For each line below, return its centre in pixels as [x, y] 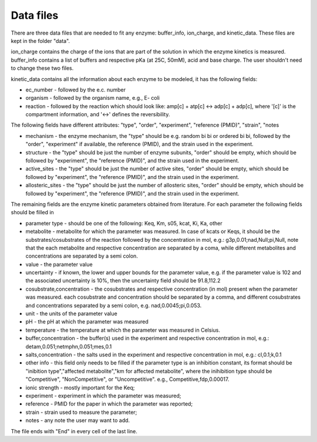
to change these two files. [42, 68]
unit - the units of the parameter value [71, 313]
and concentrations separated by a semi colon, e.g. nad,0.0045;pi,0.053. [114, 305]
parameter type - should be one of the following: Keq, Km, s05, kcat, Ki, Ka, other [124, 223]
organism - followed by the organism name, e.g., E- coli [92, 98]
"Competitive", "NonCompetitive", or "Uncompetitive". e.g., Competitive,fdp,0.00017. [127, 379]
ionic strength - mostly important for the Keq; [80, 387]
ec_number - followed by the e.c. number [76, 90]
